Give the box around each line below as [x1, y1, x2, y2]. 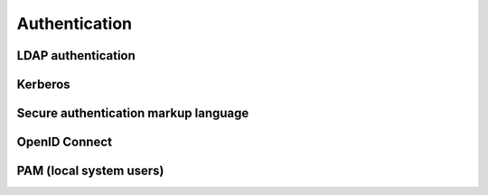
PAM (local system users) [16, 163, 164, 179]
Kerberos [16, 77, 71, 92]
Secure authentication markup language [16, 106, 249, 121]
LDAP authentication [16, 48, 136, 63]
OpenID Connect [16, 135, 113, 150]
